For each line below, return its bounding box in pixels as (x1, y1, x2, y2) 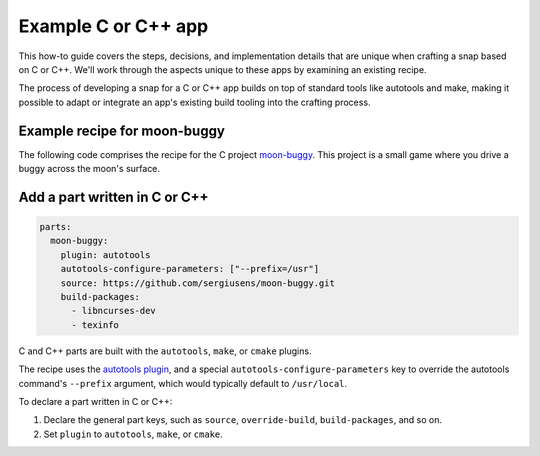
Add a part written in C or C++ (18, 188, 209, 205)
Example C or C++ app (18, 15, 209, 37)
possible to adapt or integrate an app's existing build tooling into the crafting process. (18, 96, 371, 108)
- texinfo (71, 319, 120, 330)
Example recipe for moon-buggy (18, 122, 225, 139)
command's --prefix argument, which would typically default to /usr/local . (18, 377, 348, 389)
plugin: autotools (60, 249, 151, 260)
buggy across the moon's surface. (18, 163, 160, 175)
